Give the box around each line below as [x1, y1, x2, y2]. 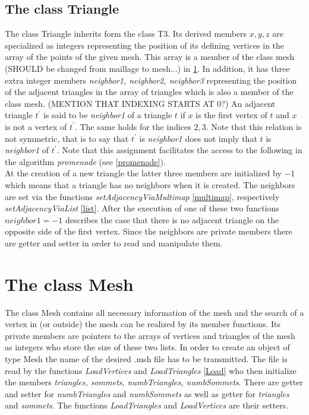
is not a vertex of [5, 120, 67, 132]
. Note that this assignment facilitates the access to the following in [56, 144, 302, 156]
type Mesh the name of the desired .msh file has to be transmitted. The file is [5, 352, 288, 365]
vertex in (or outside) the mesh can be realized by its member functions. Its [5, 318, 281, 330]
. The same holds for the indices [74, 120, 191, 132]
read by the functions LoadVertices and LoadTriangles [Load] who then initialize [5, 364, 297, 376]
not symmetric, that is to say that [5, 132, 129, 144]
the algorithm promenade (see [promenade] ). [5, 155, 166, 167]
